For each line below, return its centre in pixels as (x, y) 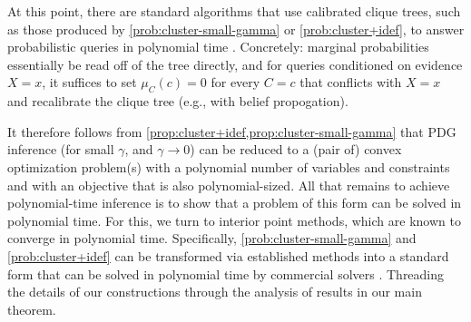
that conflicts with (351, 82)
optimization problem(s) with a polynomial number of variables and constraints (229, 166)
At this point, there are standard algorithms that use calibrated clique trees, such (234, 11)
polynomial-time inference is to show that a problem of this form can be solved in (235, 203)
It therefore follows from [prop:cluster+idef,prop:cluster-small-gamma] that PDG (232, 131)
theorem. (32, 309)
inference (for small (61, 149)
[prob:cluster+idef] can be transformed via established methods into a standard (228, 255)
